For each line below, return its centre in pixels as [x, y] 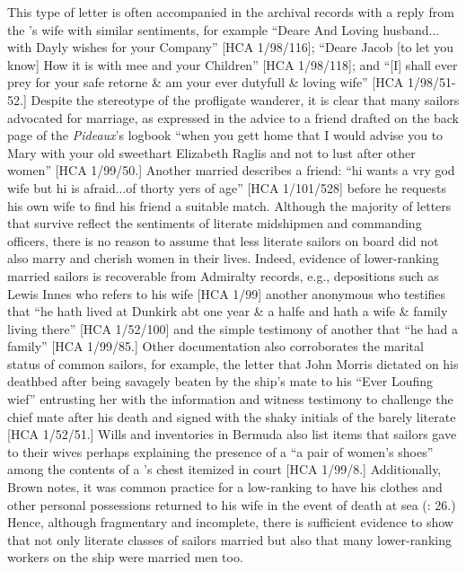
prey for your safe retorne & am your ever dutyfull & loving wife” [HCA [206, 82]
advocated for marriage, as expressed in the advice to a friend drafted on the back [233, 117]
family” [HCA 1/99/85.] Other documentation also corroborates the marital [215, 346]
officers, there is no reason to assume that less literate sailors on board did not [223, 240]
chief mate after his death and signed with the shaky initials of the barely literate [232, 416]
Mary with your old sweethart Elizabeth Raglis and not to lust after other [211, 152]
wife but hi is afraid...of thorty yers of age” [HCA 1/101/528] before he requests [227, 187]
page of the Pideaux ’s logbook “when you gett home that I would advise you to [225, 135]
